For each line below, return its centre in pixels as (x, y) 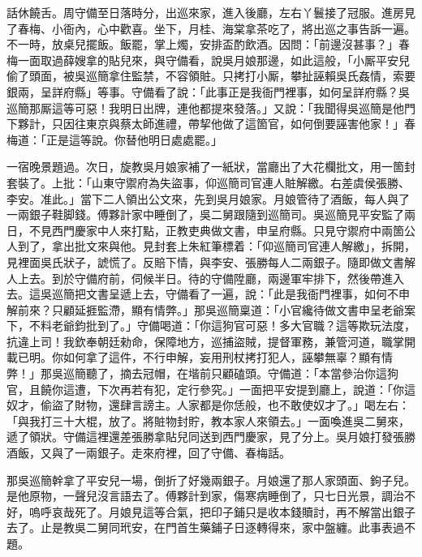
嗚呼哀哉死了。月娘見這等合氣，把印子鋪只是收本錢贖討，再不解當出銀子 (222, 511)
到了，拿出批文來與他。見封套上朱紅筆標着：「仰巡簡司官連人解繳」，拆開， (216, 246)
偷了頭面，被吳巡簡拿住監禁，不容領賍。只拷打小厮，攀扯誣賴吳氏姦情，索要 (211, 76)
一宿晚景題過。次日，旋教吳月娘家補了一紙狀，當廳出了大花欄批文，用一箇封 (211, 167)
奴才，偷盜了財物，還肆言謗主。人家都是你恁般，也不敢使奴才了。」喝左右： (208, 405)
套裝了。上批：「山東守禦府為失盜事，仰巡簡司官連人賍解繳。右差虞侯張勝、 (208, 182)
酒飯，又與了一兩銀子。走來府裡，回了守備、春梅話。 (149, 453)
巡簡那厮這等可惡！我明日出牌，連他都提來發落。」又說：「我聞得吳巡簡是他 (205, 107)
